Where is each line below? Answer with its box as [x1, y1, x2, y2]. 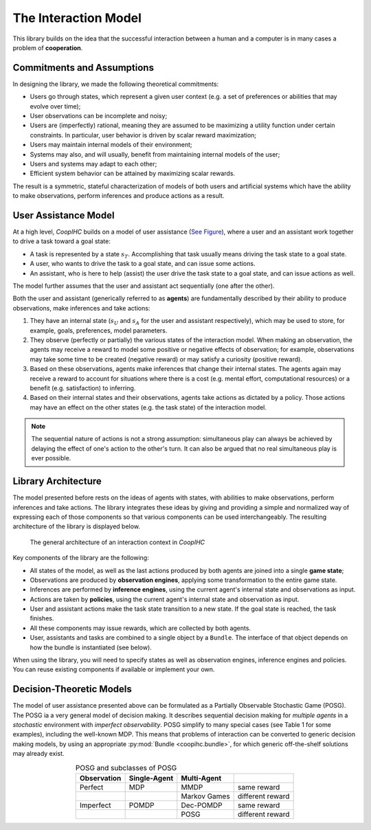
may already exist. [12, 750, 65, 758]
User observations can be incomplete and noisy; [30, 112, 168, 120]
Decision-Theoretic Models [12, 684, 132, 695]
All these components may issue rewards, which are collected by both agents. [30, 624, 251, 632]
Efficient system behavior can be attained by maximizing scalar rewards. [30, 169, 236, 178]
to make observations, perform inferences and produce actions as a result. [12, 192, 225, 200]
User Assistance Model [12, 210, 115, 221]
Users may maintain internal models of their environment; [30, 141, 192, 149]
